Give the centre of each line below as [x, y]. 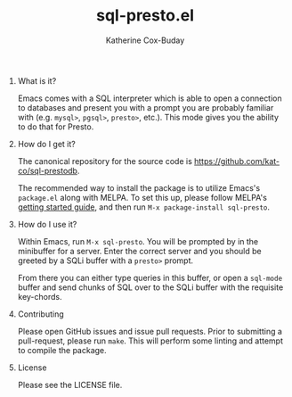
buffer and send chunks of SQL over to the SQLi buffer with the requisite [150, 287]
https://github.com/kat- [237, 161]
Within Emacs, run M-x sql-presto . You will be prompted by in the [138, 241]
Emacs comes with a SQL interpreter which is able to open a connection [150, 98]
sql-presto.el [145, 16]
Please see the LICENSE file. [70, 385]
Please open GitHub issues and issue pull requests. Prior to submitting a [150, 331]
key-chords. [40, 296]
